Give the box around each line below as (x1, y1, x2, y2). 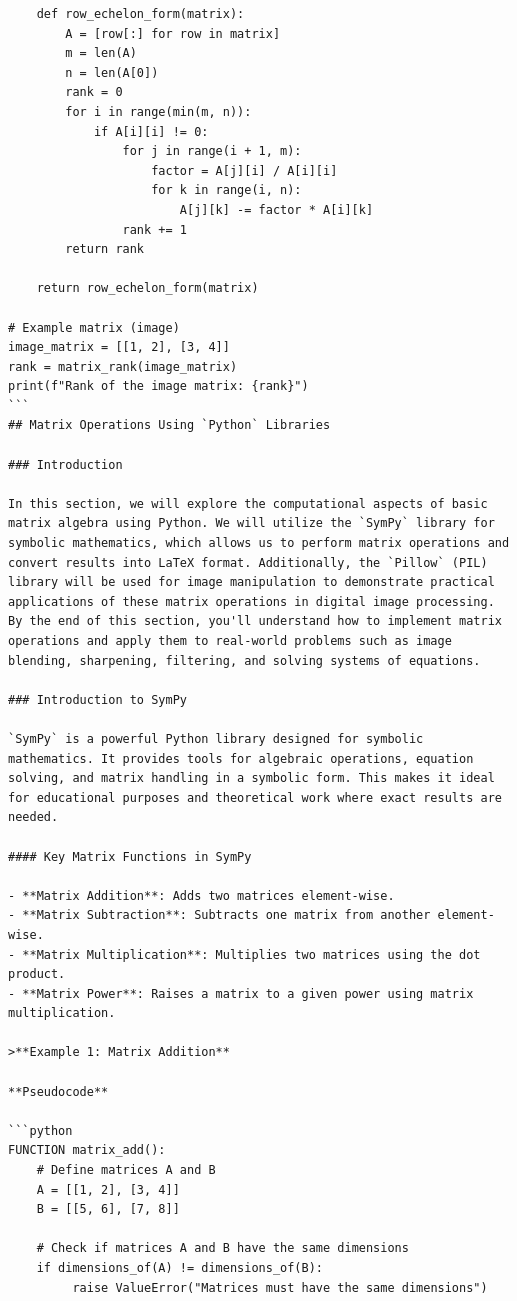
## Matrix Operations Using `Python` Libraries (8, 418, 331, 433)
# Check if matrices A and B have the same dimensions (36, 1241, 409, 1256)
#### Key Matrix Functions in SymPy (8, 849, 252, 864)
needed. (8, 810, 59, 825)
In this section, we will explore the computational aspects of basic (8, 496, 488, 511)
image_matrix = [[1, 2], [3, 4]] (8, 340, 230, 355)
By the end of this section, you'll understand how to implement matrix (8, 614, 502, 629)
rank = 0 (65, 85, 123, 100)
